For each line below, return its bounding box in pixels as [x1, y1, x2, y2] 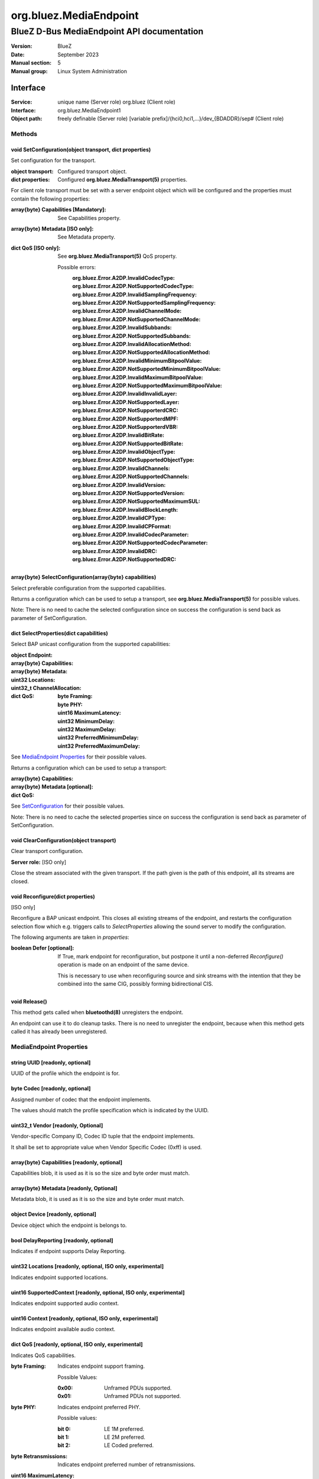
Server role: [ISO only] [11, 858, 67, 866]
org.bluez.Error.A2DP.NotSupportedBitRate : [72, 440, 184, 447]
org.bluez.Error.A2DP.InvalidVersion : [72, 481, 166, 488]
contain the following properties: [11, 195, 90, 202]
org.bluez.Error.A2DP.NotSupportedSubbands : [72, 332, 191, 340]
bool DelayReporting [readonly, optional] [11, 1236, 113, 1244]
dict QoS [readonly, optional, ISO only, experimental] [11, 1341, 143, 1348]
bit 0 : [57, 1425, 71, 1432]
